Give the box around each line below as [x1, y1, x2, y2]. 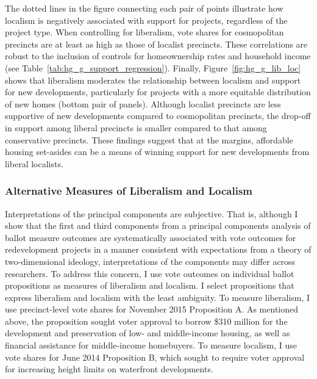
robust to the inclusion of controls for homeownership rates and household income [5, 49, 311, 62]
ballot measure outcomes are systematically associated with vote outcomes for [5, 231, 296, 244]
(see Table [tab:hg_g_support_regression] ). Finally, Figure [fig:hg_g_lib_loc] [5, 61, 301, 74]
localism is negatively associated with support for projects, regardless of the [5, 13, 288, 26]
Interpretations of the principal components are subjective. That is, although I [5, 207, 298, 220]
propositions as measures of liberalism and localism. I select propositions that [5, 279, 294, 292]
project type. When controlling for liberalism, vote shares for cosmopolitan [5, 26, 284, 38]
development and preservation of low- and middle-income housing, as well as [5, 327, 290, 339]
